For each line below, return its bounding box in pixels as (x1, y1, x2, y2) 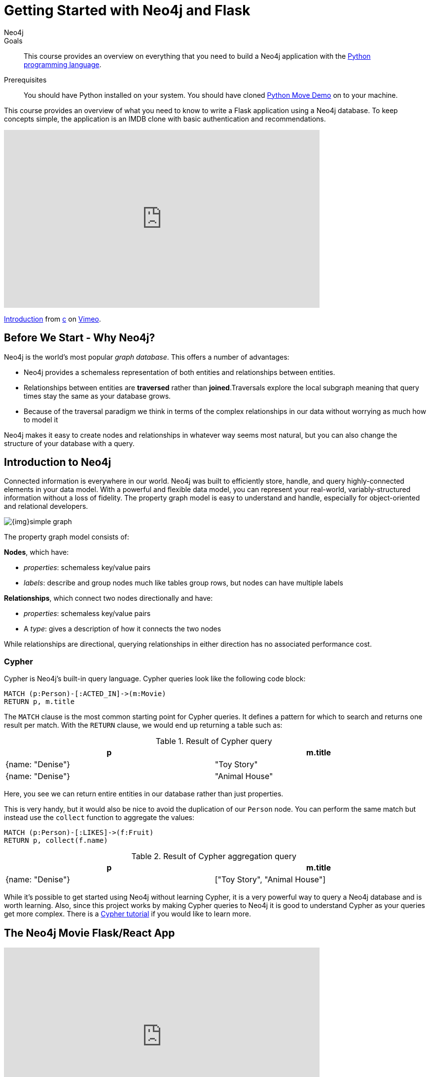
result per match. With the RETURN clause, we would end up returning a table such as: (4, 721, 283, 730)
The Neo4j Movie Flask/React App (4, 926, 175, 939)
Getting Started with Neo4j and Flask (4, 2, 251, 19)
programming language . (24, 60, 102, 69)
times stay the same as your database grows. (24, 391, 171, 400)
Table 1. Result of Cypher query (155, 736, 272, 746)
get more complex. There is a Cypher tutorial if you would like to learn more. (4, 910, 251, 918)
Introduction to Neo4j (4, 456, 111, 469)
